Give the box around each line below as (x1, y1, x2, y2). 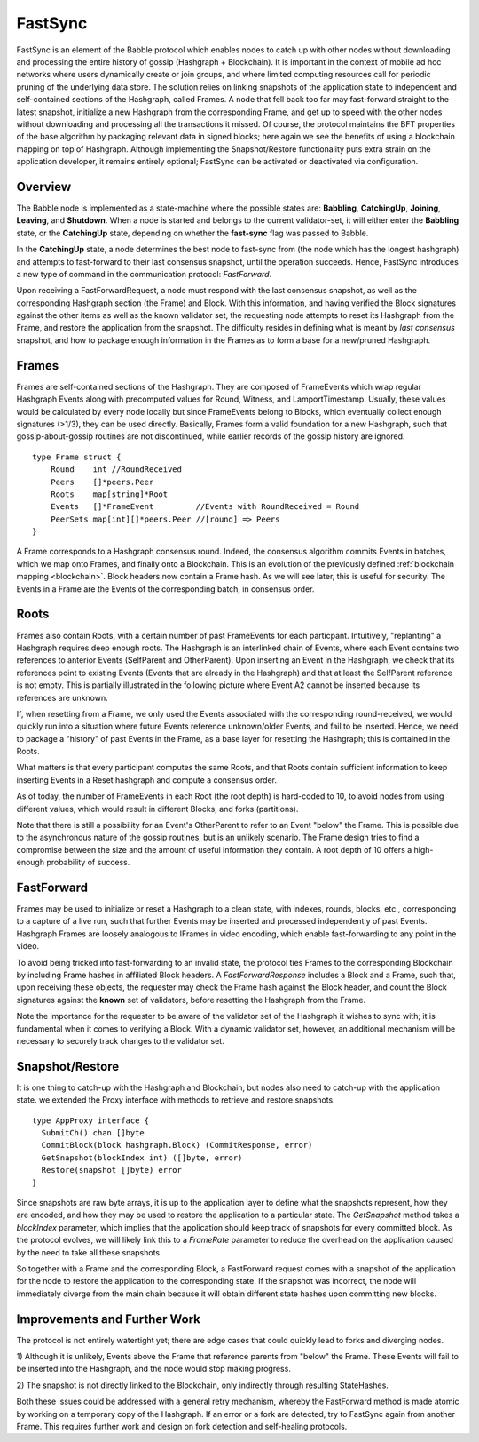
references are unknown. (16, 692, 108, 703)
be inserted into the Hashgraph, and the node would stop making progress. (16, 1364, 292, 1374)
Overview (16, 179, 72, 195)
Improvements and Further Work (16, 1311, 201, 1326)
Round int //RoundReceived (50, 465, 182, 474)
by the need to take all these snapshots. (16, 1247, 163, 1257)
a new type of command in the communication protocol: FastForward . (16, 268, 272, 279)
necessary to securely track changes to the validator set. (16, 1036, 225, 1046)
